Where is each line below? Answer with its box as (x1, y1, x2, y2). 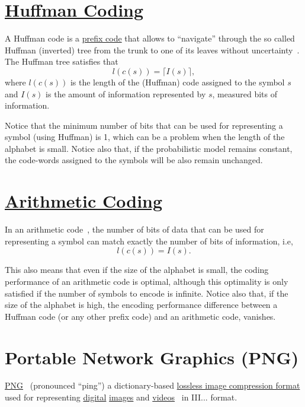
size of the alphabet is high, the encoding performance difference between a (5, 298, 278, 311)
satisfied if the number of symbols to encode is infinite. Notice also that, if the (5, 287, 288, 299)
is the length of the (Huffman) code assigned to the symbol (70, 75, 285, 88)
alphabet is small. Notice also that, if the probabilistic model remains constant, (5, 142, 293, 154)
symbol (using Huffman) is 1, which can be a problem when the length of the (5, 131, 285, 143)
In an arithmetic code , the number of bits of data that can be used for (5, 223, 264, 236)
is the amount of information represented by (46, 87, 206, 100)
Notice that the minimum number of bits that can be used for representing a (5, 119, 283, 131)
